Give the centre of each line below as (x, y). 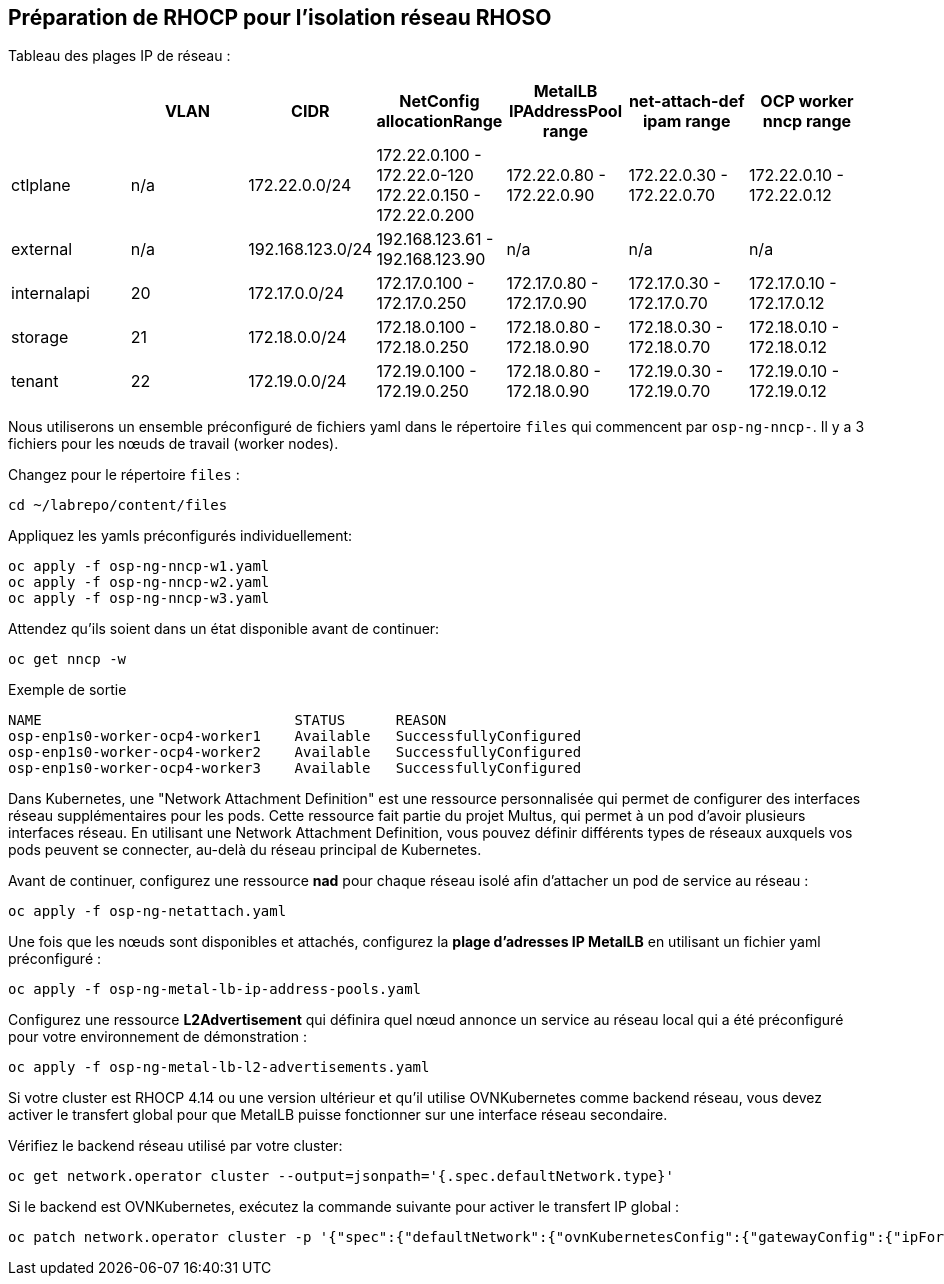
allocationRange (439, 121)
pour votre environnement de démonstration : (158, 1037)
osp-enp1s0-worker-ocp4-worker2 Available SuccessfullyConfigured (295, 752)
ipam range (687, 121)
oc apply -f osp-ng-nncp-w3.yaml (139, 598)
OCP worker (807, 101)
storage (40, 337)
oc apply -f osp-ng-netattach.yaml (147, 911)
